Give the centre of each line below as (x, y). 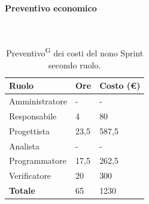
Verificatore (30, 175)
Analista (25, 145)
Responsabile (33, 115)
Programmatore (38, 160)
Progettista (29, 130)
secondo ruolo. (75, 64)
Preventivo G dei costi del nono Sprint (75, 52)
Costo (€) (120, 85)
